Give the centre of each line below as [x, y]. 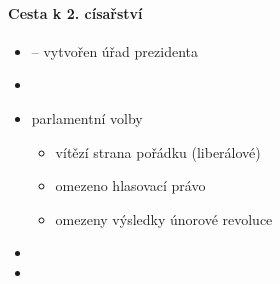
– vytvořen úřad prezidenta [114, 50]
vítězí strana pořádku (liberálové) [158, 151]
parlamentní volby [87, 117]
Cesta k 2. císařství [75, 12]
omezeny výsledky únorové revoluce [164, 218]
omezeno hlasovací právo [130, 185]
